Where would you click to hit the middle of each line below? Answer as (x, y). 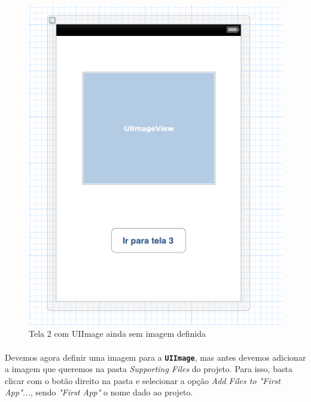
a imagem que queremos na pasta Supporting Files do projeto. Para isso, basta (149, 369)
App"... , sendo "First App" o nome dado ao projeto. (99, 392)
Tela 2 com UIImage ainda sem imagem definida (117, 334)
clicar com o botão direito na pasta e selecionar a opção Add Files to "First (143, 380)
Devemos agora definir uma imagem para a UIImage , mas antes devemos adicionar (155, 357)
